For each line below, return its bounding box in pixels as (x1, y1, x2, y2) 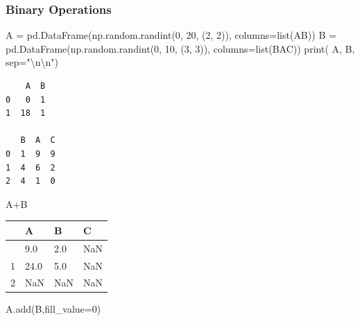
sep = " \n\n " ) (6, 55, 58, 69)
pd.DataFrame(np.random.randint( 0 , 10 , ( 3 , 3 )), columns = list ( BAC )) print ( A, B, (6, 41, 355, 55)
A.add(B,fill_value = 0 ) (6, 302, 101, 316)
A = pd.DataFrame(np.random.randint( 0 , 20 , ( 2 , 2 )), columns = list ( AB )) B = (6, 28, 336, 42)
